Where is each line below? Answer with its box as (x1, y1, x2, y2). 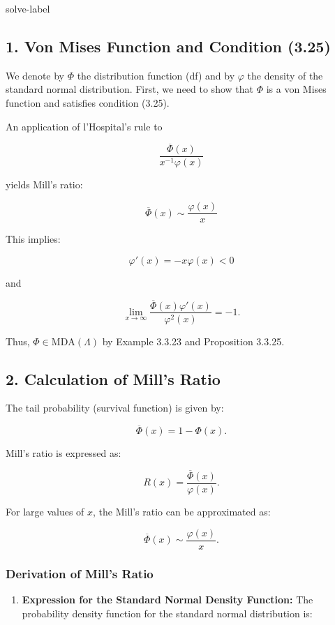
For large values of (6, 504, 84, 519)
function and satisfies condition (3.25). (6, 95, 170, 110)
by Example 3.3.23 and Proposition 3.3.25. (102, 333, 285, 348)
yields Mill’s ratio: (6, 177, 83, 192)
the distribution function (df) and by (77, 68, 235, 82)
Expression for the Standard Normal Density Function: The (22, 592, 313, 606)
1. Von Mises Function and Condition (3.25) (6, 35, 331, 57)
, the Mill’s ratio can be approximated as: (93, 504, 271, 519)
